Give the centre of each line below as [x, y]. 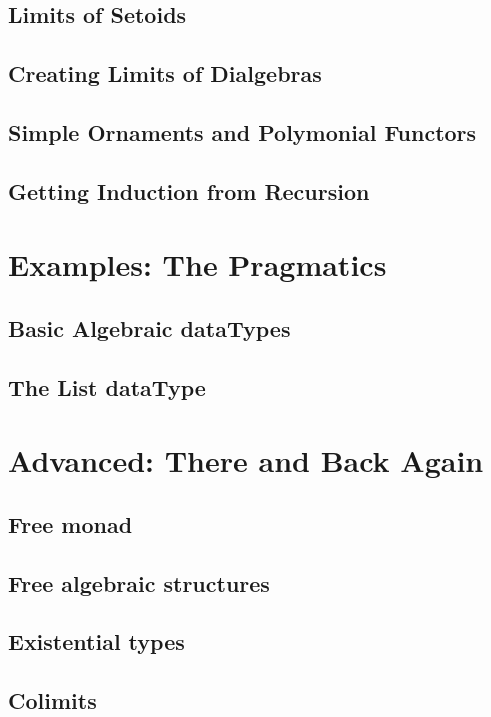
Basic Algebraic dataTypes [149, 327]
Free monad [70, 523]
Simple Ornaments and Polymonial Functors [242, 131]
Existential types [96, 641]
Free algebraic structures [139, 582]
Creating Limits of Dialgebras [165, 73]
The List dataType [107, 386]
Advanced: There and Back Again [246, 460]
